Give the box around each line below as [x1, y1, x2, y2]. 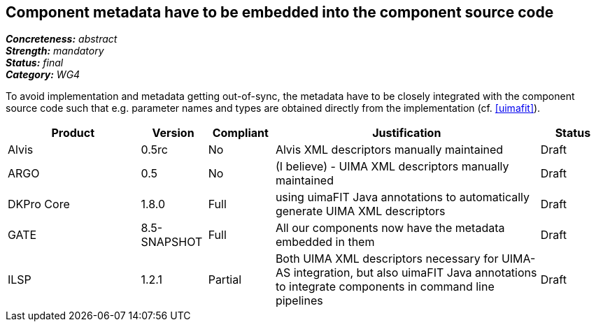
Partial [208, 272, 242, 287]
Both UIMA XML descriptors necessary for [275, 252, 499, 266]
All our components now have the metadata [275, 221, 505, 235]
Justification [372, 126, 441, 140]
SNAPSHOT [141, 235, 203, 249]
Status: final [6, 57, 64, 69]
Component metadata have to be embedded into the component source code [6, 3, 554, 21]
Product [51, 126, 95, 140]
